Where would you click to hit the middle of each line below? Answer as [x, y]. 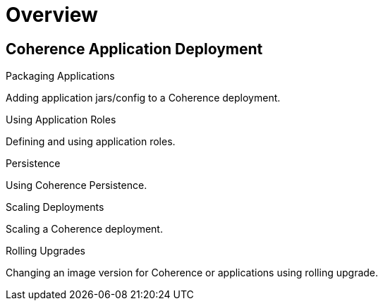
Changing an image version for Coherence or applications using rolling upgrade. [192, 273]
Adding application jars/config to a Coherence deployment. [143, 98]
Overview [52, 15]
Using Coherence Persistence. [77, 185]
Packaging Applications [60, 76]
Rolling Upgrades [45, 251]
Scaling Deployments [55, 207]
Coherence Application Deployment [134, 49]
